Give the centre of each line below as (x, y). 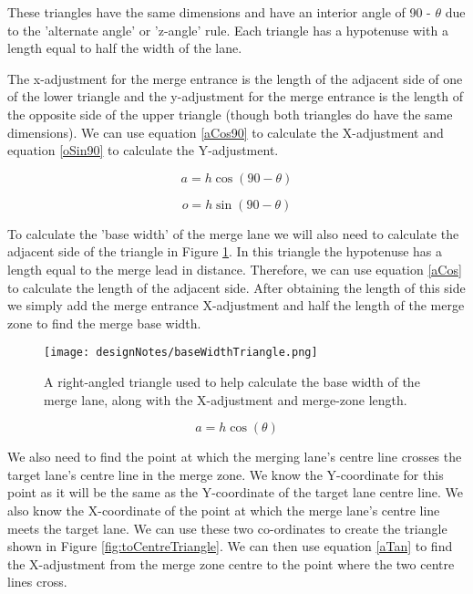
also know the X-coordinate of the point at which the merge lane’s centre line (224, 510)
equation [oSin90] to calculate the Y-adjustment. (143, 150)
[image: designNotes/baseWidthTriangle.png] (181, 353)
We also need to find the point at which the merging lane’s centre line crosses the (235, 457)
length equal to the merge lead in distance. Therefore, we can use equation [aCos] (235, 269)
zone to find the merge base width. (104, 323)
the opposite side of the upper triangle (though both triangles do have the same (230, 114)
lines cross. (37, 582)
